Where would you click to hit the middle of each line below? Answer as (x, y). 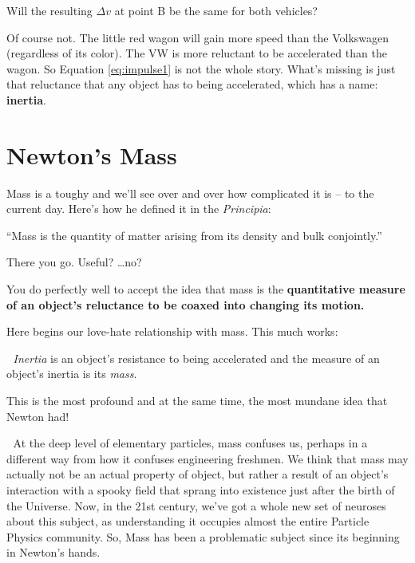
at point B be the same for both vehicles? (216, 10)
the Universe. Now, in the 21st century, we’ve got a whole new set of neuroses (196, 505)
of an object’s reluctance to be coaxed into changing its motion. (186, 304)
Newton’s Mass (92, 154)
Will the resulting (49, 10)
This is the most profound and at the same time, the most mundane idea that (197, 401)
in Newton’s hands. (53, 552)
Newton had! (38, 416)
